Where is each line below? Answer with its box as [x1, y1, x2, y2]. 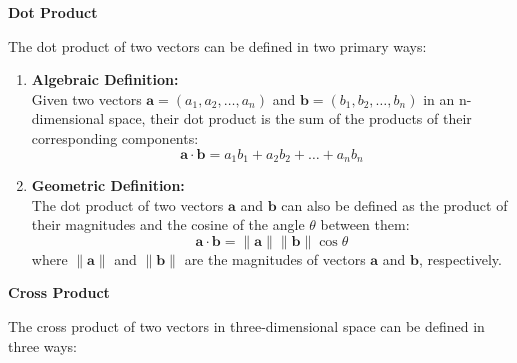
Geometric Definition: [31, 175, 185, 196]
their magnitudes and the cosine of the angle [31, 214, 305, 235]
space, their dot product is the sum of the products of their [108, 108, 472, 129]
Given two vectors [31, 88, 142, 109]
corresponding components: [31, 127, 199, 148]
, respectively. [419, 248, 502, 269]
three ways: [8, 335, 77, 356]
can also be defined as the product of [281, 194, 508, 215]
